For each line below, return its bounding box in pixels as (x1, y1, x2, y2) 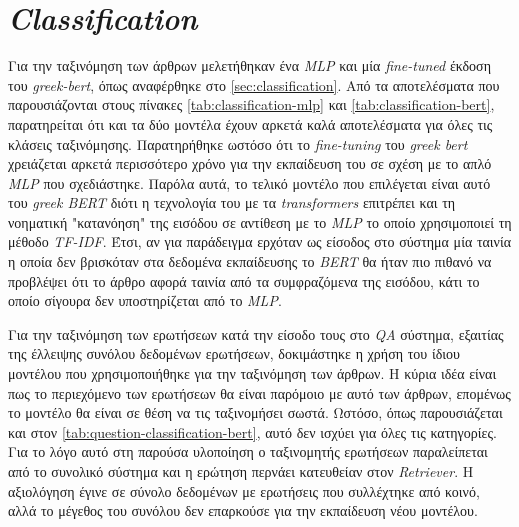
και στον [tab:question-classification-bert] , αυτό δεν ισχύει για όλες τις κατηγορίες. (8, 421, 497, 442)
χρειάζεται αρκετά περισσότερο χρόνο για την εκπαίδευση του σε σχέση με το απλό (8, 153, 492, 174)
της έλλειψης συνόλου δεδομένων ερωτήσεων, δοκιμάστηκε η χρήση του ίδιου (8, 343, 460, 364)
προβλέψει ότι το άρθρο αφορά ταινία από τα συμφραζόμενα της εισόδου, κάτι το (8, 270, 480, 291)
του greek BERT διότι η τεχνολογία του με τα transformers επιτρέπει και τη (8, 192, 456, 213)
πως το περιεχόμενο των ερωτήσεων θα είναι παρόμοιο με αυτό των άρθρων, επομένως (8, 382, 511, 403)
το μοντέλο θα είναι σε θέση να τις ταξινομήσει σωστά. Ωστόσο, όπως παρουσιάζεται (8, 402, 503, 423)
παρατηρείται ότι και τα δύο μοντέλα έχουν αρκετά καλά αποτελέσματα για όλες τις (8, 113, 493, 134)
